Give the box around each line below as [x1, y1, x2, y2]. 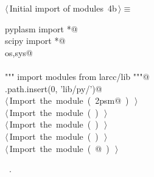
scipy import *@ [5, 34, 66, 47]
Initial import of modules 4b [9, 2, 117, 14]
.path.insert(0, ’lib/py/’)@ [5, 82, 102, 95]
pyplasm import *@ [5, 22, 78, 35]
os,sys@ [5, 46, 33, 59]
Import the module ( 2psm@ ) [9, 94, 129, 107]
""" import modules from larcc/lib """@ [5, 70, 150, 82]
